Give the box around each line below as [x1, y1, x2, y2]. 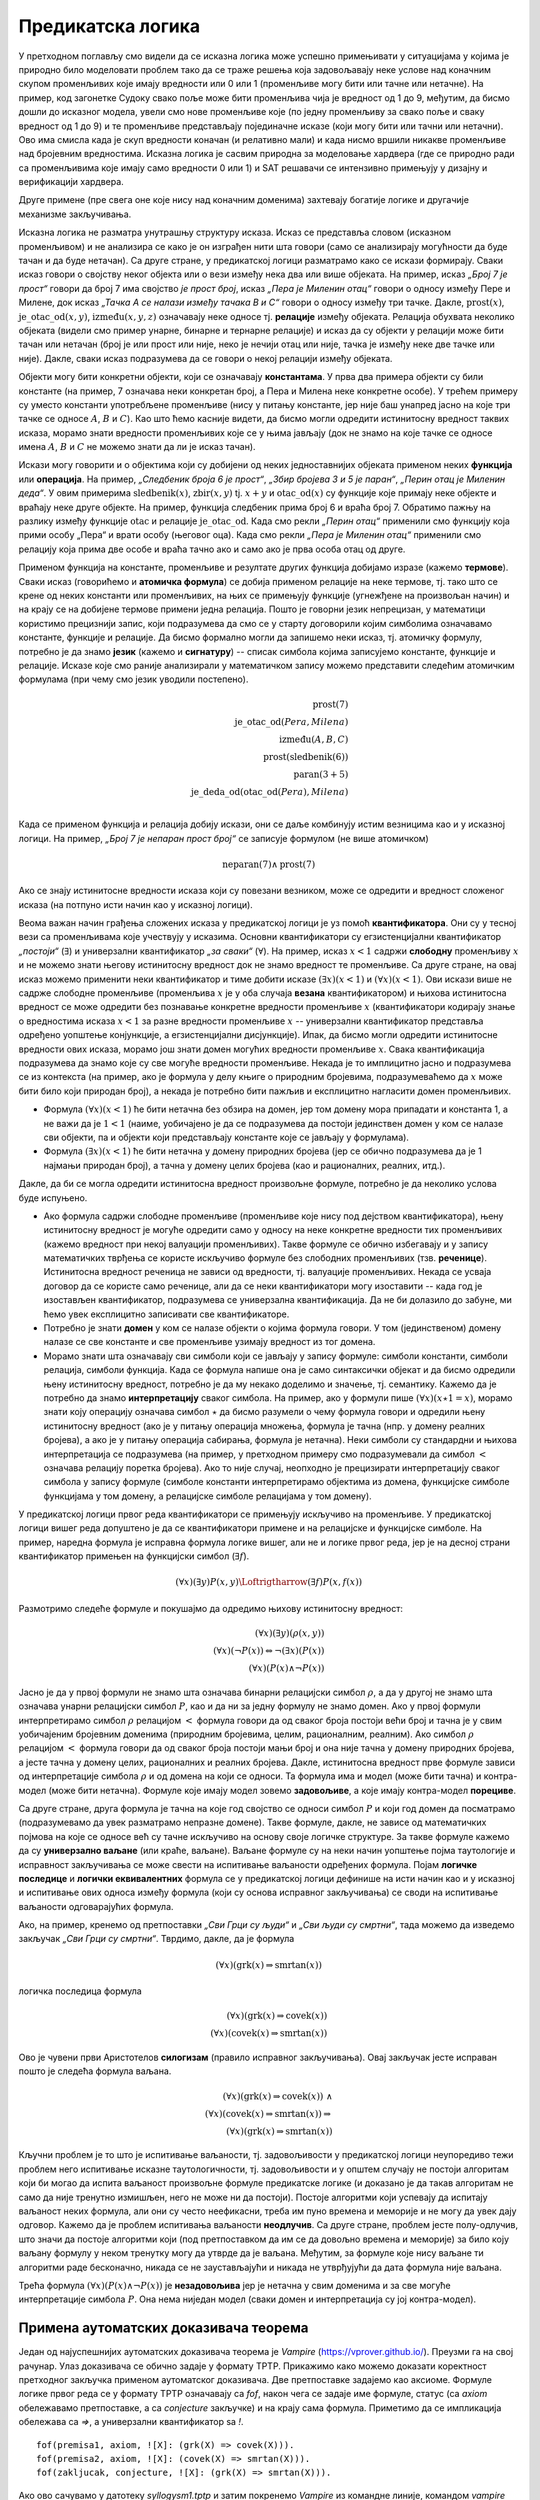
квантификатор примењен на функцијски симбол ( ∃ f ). [18, 1550, 250, 1562]
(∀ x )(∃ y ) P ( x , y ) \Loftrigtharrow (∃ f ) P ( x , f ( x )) [175, 1576, 363, 1588]
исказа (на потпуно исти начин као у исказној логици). [18, 898, 254, 910]
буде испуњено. [18, 1191, 88, 1204]
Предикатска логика [18, 15, 201, 37]
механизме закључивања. [18, 208, 132, 220]
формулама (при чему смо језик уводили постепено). [18, 673, 249, 685]
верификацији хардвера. [18, 176, 124, 188]
